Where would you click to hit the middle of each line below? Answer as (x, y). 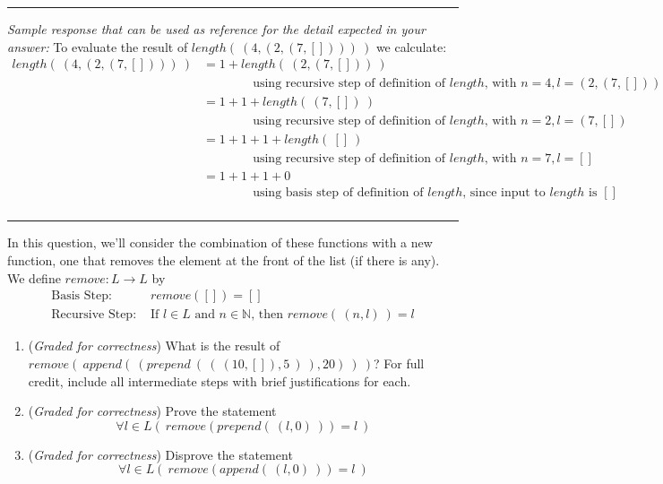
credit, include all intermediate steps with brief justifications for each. (220, 380)
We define (34, 277)
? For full (399, 363)
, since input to (504, 193)
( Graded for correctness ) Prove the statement (152, 411)
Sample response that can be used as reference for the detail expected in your (216, 29)
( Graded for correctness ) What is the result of (154, 346)
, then (267, 315)
